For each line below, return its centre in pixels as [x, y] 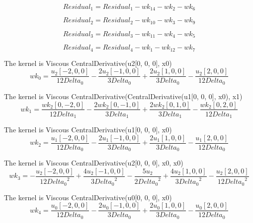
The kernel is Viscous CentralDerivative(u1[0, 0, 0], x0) [88, 130]
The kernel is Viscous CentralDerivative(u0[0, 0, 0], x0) [88, 197]
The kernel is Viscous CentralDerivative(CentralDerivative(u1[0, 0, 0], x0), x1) [123, 96]
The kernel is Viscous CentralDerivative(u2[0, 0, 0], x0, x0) [94, 163]
